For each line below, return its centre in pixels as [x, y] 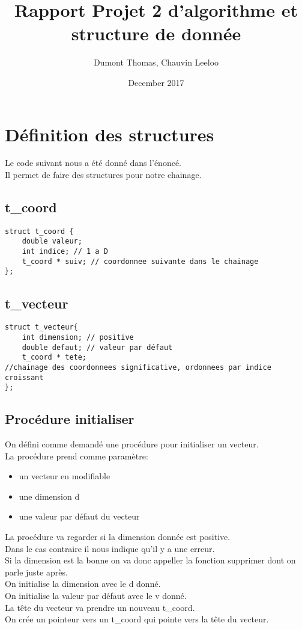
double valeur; [52, 241]
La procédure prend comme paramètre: [77, 456]
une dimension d [49, 496]
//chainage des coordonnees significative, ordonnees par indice [138, 367]
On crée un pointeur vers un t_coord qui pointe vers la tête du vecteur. [137, 619]
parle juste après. [36, 572]
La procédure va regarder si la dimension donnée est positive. [118, 537]
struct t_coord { [39, 231]
